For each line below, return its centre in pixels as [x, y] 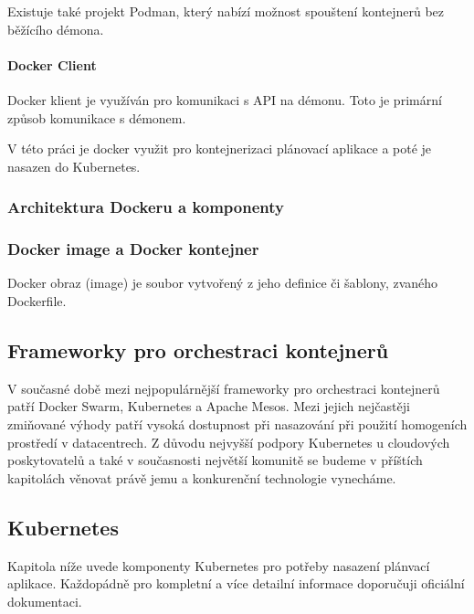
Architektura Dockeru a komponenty [146, 207]
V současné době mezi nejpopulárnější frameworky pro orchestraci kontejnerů [224, 388]
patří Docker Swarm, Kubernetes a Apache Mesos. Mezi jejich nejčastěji [209, 406]
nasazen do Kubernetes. [74, 166]
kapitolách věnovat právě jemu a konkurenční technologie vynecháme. [202, 477]
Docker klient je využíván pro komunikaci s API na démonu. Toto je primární [225, 99]
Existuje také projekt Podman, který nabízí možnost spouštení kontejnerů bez [226, 11]
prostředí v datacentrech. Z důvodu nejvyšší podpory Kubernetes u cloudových [229, 442]
